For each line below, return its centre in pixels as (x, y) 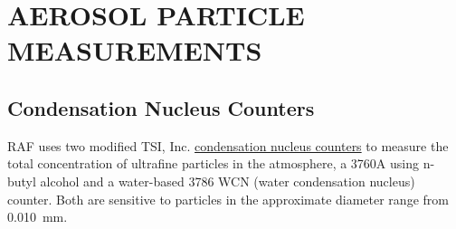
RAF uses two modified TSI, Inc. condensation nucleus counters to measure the (228, 145)
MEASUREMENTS (135, 50)
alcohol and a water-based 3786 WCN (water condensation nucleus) (228, 181)
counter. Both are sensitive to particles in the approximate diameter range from (228, 199)
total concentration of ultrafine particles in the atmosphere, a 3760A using (214, 163)
